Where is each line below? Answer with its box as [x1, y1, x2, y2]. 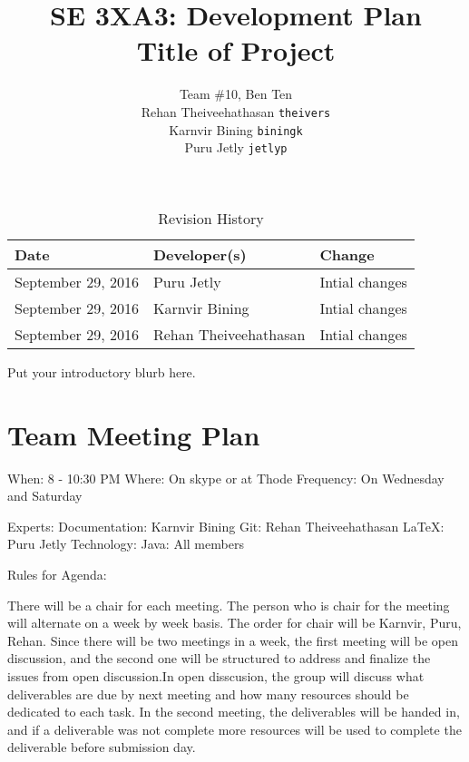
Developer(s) [152, 243, 247, 265]
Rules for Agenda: [7, 564, 107, 583]
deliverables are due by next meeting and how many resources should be [7, 684, 409, 703]
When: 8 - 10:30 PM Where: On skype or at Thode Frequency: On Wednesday [7, 468, 445, 487]
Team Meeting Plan [7, 415, 260, 453]
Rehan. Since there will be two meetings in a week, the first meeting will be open [7, 630, 458, 650]
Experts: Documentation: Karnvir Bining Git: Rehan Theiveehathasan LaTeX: [7, 516, 445, 535]
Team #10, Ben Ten [179, 84, 293, 103]
